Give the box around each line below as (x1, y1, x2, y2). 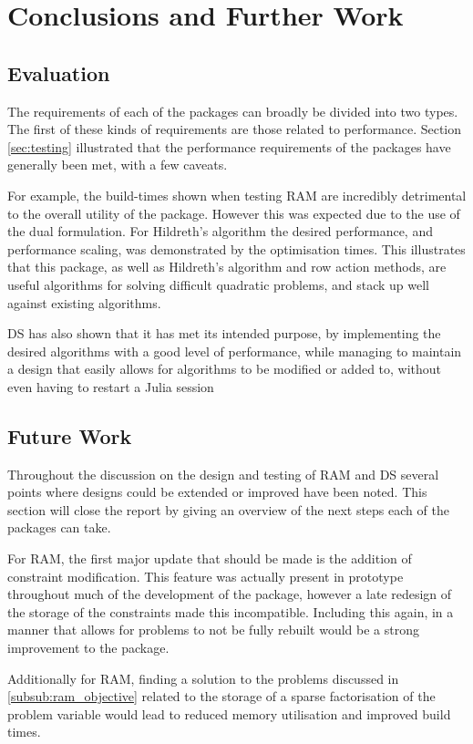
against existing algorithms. (7, 293, 161, 312)
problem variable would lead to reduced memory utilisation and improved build (7, 704, 451, 723)
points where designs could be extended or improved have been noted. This (7, 482, 427, 501)
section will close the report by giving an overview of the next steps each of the (7, 500, 449, 519)
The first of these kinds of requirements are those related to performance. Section (7, 119, 462, 139)
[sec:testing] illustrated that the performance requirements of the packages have (7, 137, 451, 156)
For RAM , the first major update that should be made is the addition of (7, 549, 412, 568)
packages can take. (7, 518, 111, 537)
